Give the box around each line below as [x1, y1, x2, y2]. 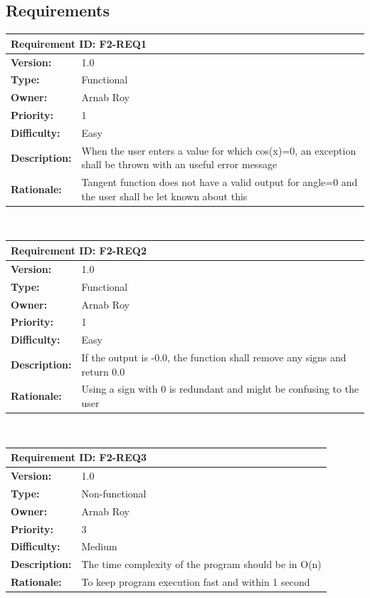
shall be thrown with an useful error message [81, 157, 277, 172]
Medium [81, 539, 117, 554]
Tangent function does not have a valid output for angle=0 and [81, 175, 358, 190]
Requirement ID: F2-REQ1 [11, 36, 147, 51]
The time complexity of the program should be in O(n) [81, 557, 322, 572]
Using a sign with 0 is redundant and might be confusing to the [81, 381, 359, 396]
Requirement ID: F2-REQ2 [11, 242, 147, 257]
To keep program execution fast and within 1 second [81, 574, 310, 589]
